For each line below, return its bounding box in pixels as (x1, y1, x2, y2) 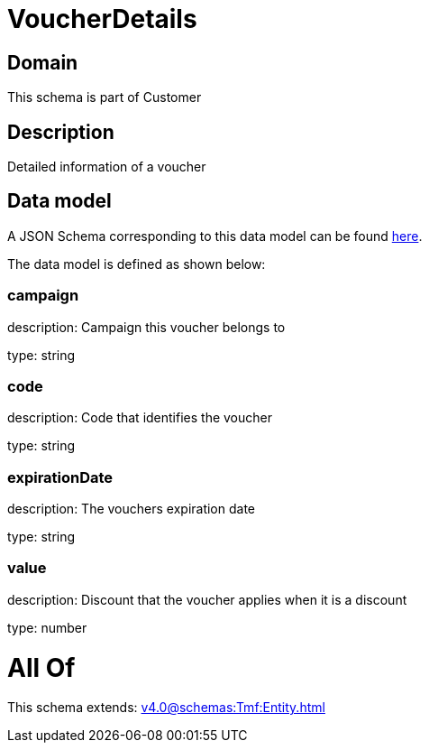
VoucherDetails (7, 4, 197, 34)
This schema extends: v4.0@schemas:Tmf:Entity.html (7, 699, 325, 716)
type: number (7, 619, 87, 635)
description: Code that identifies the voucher (7, 410, 272, 426)
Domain (7, 51, 78, 74)
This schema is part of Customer (7, 89, 202, 106)
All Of (7, 652, 76, 683)
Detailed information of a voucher (7, 159, 206, 175)
